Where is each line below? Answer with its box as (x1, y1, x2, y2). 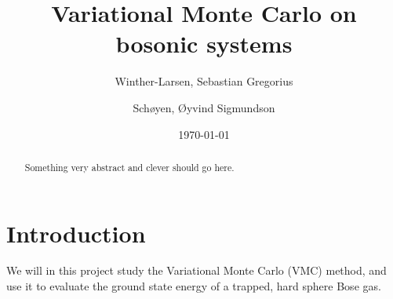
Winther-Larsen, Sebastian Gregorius (115, 73, 293, 89)
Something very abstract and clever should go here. (24, 160, 235, 173)
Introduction (6, 217, 146, 249)
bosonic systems (115, 27, 293, 60)
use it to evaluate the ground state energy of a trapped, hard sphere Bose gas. (6, 278, 381, 294)
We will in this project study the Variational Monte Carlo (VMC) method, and (6, 262, 387, 279)
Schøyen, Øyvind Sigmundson (133, 99, 275, 115)
